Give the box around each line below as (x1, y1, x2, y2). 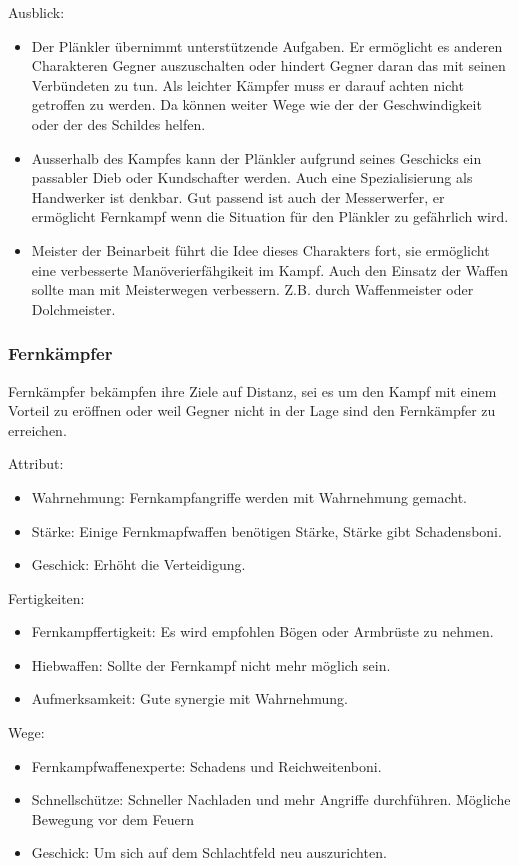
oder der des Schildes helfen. (31, 113, 206, 134)
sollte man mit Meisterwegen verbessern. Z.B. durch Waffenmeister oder (31, 279, 474, 300)
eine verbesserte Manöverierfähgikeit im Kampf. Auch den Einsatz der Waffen (31, 259, 509, 280)
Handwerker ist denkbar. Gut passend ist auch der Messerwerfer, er (31, 186, 445, 207)
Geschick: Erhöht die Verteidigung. (31, 554, 246, 575)
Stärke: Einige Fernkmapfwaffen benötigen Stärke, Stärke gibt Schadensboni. (31, 520, 502, 541)
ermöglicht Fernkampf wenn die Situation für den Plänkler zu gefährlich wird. (31, 206, 509, 227)
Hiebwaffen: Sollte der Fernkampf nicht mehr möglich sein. (31, 654, 391, 675)
